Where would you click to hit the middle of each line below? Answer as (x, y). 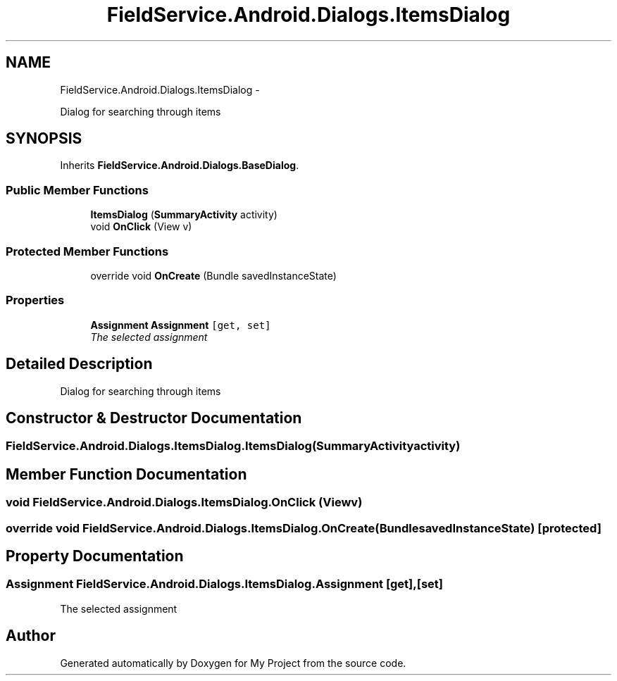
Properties (35, 300)
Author (31, 636)
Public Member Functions (77, 190)
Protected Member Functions (87, 251)
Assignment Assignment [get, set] (181, 325)
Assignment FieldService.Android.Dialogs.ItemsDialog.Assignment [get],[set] (224, 584)
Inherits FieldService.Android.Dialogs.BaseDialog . (180, 165)
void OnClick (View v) (141, 227)
